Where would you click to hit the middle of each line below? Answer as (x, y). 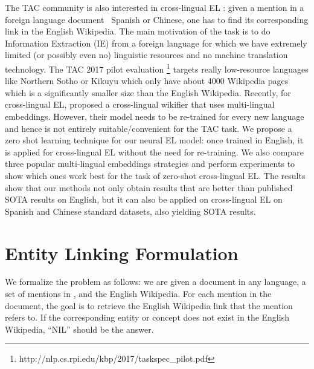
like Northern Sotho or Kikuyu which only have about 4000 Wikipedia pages (147, 81)
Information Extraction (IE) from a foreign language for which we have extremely (156, 43)
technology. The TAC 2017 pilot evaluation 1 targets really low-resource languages (157, 68)
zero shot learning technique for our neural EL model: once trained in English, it (154, 140)
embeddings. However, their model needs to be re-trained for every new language (155, 116)
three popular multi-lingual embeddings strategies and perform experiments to (150, 164)
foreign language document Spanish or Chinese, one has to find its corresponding (157, 19)
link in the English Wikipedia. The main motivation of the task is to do (138, 31)
